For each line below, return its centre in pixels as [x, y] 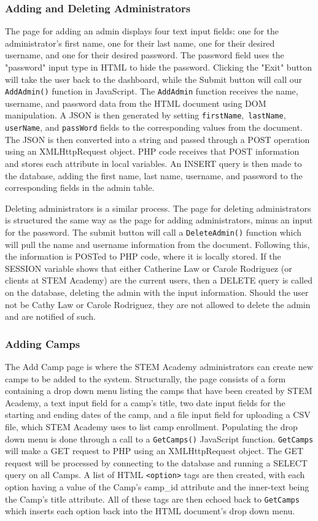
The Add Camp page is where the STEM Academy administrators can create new [159, 366]
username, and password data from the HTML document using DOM [136, 103]
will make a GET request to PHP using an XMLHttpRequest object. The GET [154, 451]
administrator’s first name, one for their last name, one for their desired [140, 43]
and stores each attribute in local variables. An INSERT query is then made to [153, 163]
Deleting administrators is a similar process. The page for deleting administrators [158, 208]
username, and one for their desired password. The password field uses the [145, 55]
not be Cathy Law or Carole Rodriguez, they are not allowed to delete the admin [158, 304]
